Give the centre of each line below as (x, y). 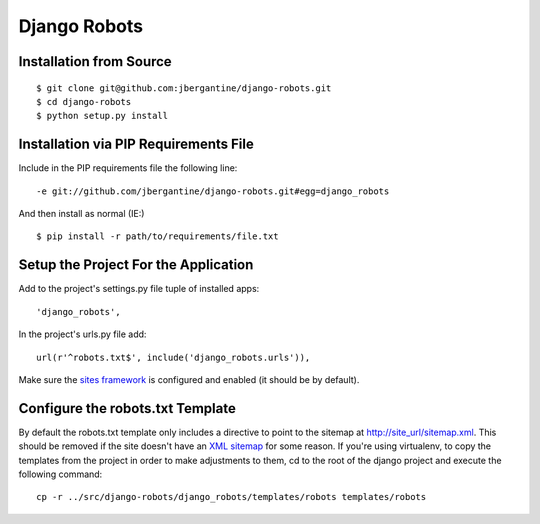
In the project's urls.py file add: (82, 334)
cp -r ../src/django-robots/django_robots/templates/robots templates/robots (231, 497)
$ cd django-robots (84, 101)
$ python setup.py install (102, 116)
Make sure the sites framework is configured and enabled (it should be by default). (189, 379)
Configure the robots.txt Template (127, 408)
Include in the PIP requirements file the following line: (128, 168)
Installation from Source (95, 61)
